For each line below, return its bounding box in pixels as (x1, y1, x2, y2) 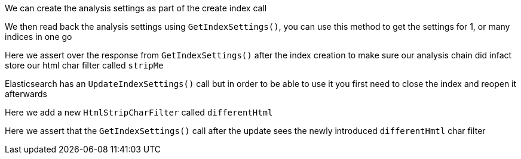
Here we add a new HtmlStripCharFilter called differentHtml (5, 107, 273, 117)
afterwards (5, 89, 47, 99)
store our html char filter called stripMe (5, 60, 164, 70)
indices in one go (5, 32, 72, 42)
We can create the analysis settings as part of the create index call (5, 3, 267, 13)
